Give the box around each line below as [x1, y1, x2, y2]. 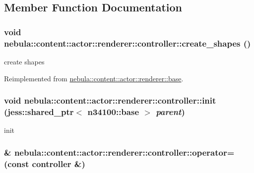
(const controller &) [4, 157, 85, 170]
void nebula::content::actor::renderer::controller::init [4, 94, 216, 107]
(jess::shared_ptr [4, 105, 74, 117]
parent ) [156, 105, 185, 117]
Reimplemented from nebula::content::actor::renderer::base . [4, 73, 184, 83]
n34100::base [87, 105, 139, 117]
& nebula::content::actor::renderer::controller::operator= [4, 146, 235, 158]
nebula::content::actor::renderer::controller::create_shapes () [4, 37, 251, 49]
